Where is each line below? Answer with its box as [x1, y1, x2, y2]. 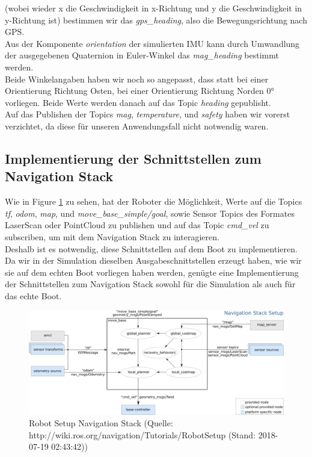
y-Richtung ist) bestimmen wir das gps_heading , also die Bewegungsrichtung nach [5, 13, 307, 26]
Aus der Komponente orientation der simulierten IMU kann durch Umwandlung [5, 37, 300, 49]
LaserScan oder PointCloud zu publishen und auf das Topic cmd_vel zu [5, 219, 269, 231]
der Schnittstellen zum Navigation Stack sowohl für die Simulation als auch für [5, 278, 296, 290]
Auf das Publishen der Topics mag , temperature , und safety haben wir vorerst [5, 108, 290, 120]
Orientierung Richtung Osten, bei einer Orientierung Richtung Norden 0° [5, 84, 274, 97]
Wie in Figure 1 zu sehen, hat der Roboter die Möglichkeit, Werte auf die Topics [5, 195, 302, 208]
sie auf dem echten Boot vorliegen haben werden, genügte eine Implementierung [5, 266, 299, 278]
